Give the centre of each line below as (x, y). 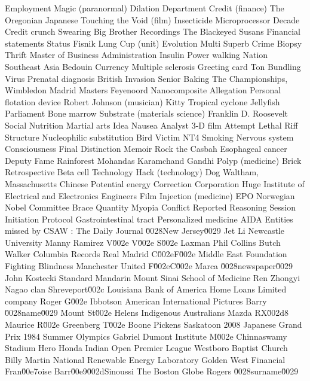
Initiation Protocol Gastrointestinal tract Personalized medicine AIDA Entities (149, 219)
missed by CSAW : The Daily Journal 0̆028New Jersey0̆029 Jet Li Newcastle (145, 231)
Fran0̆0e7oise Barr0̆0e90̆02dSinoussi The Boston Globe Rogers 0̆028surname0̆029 (152, 371)
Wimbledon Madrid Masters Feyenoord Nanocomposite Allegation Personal (143, 90)
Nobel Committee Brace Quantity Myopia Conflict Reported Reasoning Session (150, 207)
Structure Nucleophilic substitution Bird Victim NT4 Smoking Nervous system (149, 137)
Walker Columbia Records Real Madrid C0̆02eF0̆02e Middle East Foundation (146, 254)
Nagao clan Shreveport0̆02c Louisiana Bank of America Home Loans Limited (146, 289)
